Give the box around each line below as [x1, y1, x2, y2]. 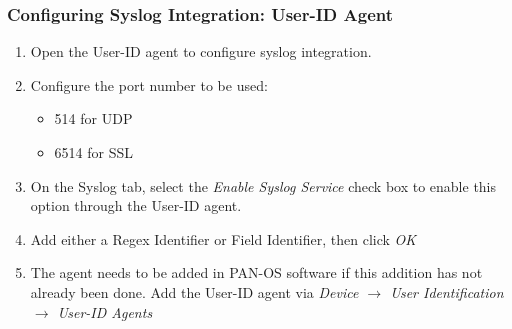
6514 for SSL [54, 142, 134, 162]
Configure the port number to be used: [30, 74, 268, 95]
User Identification [390, 281, 504, 302]
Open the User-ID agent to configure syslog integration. [30, 41, 372, 62]
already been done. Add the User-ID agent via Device [30, 281, 359, 302]
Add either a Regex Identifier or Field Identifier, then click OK [30, 228, 417, 249]
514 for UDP [54, 108, 133, 129]
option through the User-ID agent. [30, 195, 242, 216]
